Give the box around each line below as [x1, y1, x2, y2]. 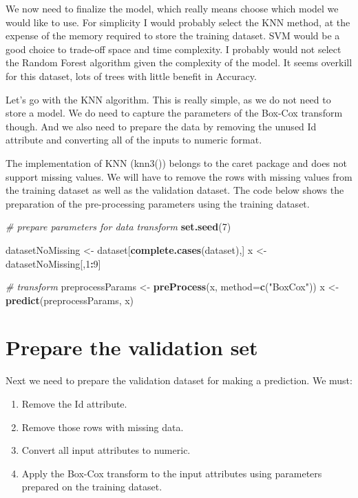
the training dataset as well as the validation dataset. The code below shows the [6, 183, 344, 197]
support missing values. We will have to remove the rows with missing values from [6, 169, 352, 183]
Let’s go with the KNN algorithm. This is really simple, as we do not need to [6, 92, 331, 106]
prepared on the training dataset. [21, 479, 162, 494]
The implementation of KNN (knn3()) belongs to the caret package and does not [6, 155, 348, 170]
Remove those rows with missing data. [21, 419, 184, 434]
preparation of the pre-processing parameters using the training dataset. [6, 196, 310, 210]
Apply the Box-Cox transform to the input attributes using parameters [21, 466, 322, 480]
